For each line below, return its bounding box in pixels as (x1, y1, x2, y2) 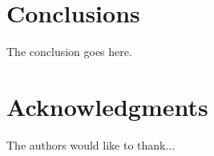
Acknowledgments (6, 90, 208, 122)
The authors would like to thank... (6, 136, 176, 153)
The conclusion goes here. (6, 43, 132, 60)
